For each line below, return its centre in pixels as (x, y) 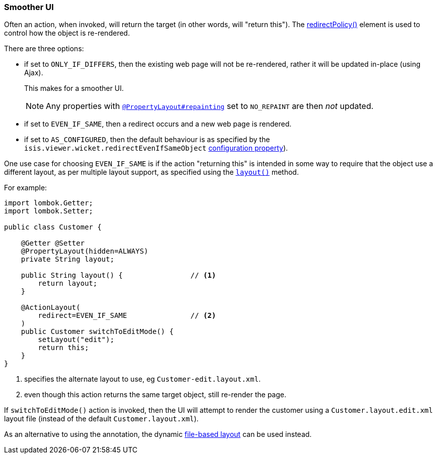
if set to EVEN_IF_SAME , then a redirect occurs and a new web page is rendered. (158, 124)
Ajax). (34, 73)
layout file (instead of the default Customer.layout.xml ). (101, 419)
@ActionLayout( (51, 308)
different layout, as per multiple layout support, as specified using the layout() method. (152, 172)
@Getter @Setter (53, 243)
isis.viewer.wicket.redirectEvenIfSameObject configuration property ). (156, 148)
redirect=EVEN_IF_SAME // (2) (127, 316)
